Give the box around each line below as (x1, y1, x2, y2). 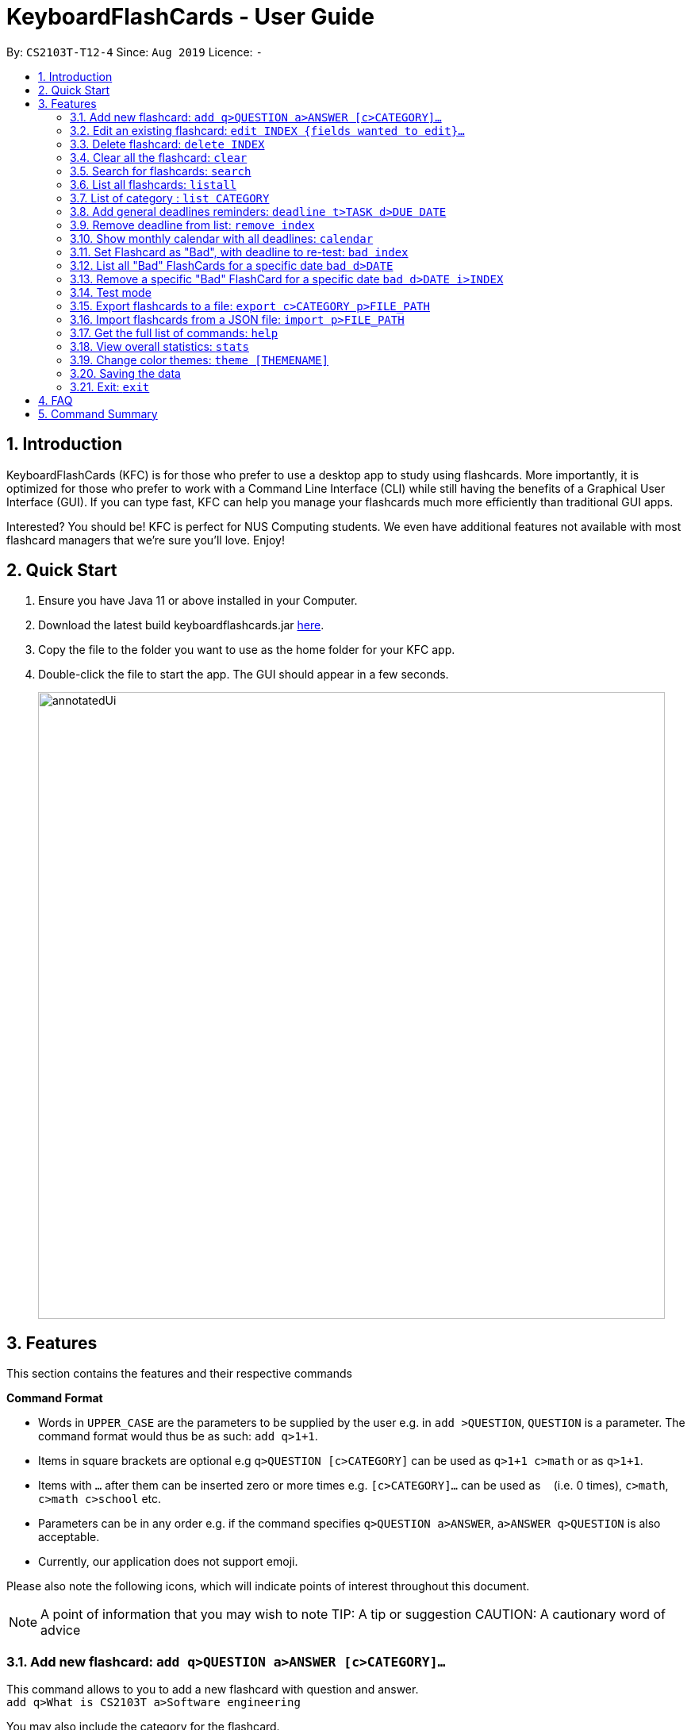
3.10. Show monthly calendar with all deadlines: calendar (70, 231, 374, 245)
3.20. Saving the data (70, 366, 181, 380)
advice (40, 1622, 81, 1639)
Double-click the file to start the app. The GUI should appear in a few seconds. (38, 667, 449, 682)
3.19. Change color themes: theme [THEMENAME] (70, 352, 328, 367)
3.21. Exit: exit (70, 379, 150, 394)
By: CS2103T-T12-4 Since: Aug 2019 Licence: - (6, 44, 263, 59)
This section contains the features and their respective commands (6, 1367, 352, 1381)
